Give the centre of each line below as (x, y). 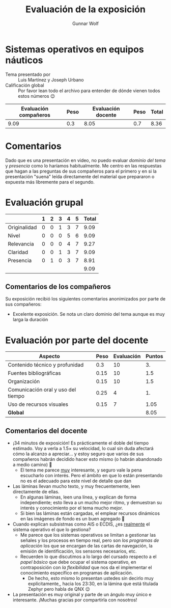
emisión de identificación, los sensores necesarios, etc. (78, 551)
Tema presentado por (28, 74)
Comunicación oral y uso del (42, 390)
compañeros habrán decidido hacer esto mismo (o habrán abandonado (87, 459)
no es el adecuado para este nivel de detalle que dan (76, 481)
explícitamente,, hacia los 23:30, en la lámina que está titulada (93, 584)
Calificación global (25, 85)
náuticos (24, 60)
